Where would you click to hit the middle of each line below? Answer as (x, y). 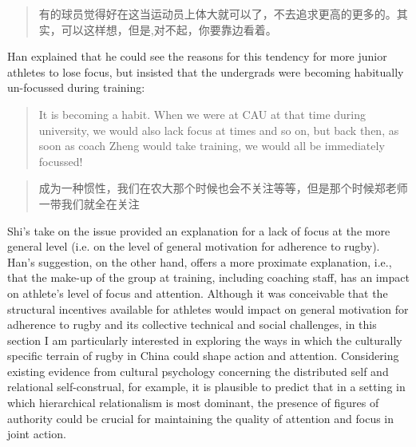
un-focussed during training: (76, 87)
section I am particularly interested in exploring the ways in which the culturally (205, 340)
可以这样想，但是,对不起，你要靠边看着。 (169, 29)
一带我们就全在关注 (89, 203)
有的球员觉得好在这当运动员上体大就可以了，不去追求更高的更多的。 (218, 14)
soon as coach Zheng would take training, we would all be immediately (212, 146)
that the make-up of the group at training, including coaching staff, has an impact (208, 277)
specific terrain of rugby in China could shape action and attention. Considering (203, 356)
